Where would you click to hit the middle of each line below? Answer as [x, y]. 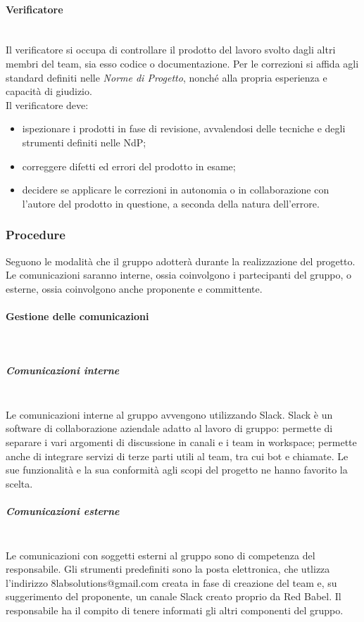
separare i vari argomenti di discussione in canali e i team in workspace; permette [181, 442]
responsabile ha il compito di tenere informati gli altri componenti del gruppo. [175, 610]
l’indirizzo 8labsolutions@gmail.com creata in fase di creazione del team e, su [171, 582]
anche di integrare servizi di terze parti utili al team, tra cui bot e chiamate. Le [177, 456]
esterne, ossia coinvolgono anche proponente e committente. [134, 288]
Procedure [36, 235]
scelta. [19, 483]
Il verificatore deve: [47, 104]
